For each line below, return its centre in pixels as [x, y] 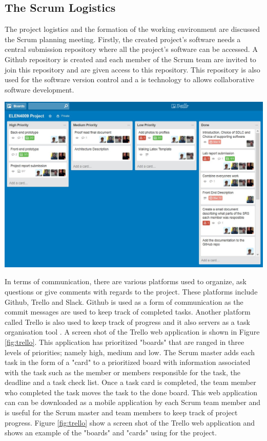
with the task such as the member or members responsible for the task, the [122, 372]
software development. [39, 89]
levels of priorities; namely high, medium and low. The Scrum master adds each [130, 352]
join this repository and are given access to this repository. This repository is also [132, 69]
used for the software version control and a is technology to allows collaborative [130, 79]
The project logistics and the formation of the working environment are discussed [132, 29]
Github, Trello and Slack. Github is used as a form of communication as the [124, 301]
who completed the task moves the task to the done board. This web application [131, 392]
